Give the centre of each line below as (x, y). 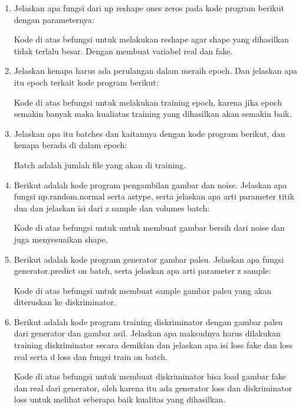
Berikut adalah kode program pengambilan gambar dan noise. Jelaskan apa (150, 184)
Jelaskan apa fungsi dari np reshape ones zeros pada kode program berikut (149, 8)
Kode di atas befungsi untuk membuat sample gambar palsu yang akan (143, 290)
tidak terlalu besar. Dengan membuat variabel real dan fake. (123, 50)
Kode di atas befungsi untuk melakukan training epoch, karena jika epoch (148, 102)
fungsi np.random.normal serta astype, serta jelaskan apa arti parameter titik (154, 196)
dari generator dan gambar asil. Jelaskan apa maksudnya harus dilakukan (147, 333)
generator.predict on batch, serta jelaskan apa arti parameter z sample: (142, 271)
